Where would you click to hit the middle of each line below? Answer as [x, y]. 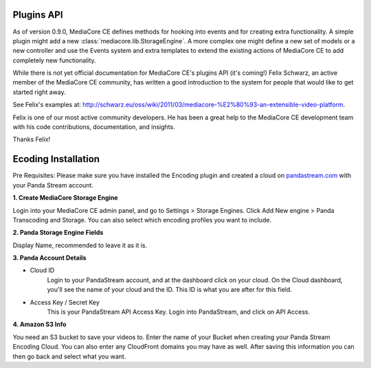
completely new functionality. [54, 60]
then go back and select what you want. [69, 356]
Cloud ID [42, 271]
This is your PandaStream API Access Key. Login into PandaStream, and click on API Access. [179, 312]
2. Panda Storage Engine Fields [58, 233]
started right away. [39, 92]
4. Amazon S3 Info [40, 324]
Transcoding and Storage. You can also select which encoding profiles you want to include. [142, 220]
